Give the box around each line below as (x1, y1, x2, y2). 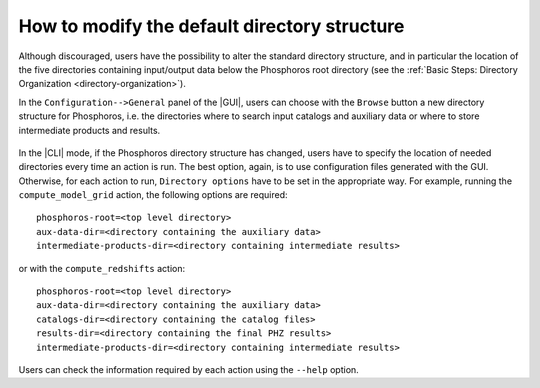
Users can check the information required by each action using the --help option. (18, 363, 359, 375)
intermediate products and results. (18, 124, 161, 136)
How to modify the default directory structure (18, 15, 405, 37)
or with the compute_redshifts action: (18, 262, 185, 274)
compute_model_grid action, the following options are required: (18, 189, 288, 201)
